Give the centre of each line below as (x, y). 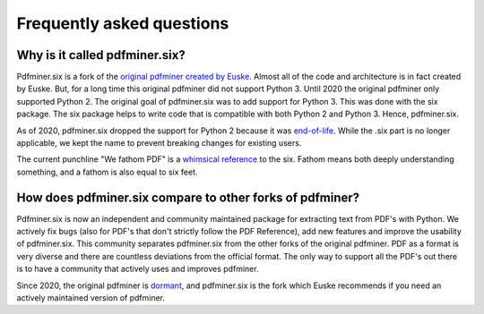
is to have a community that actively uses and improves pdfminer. (138, 269)
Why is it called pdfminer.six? (101, 55)
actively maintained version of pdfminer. (91, 298)
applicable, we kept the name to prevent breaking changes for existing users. (159, 143)
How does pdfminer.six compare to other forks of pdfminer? (188, 197)
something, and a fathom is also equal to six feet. (107, 172)
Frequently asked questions (123, 23)
